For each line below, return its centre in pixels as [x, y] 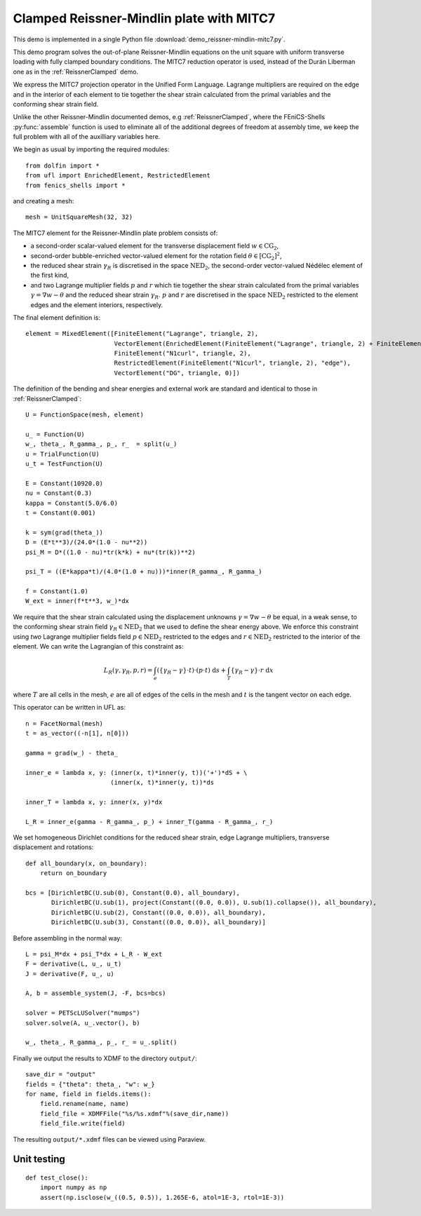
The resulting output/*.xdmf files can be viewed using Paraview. [109, 1139]
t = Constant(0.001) [61, 513]
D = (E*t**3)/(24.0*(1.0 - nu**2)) [87, 542]
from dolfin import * [62, 165]
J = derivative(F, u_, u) [70, 974]
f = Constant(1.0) [57, 592]
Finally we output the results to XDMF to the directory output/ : [105, 1058]
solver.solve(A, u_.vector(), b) [83, 1023]
